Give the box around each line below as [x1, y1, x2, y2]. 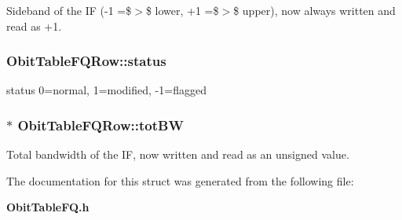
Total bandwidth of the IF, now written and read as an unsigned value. [6, 146, 349, 163]
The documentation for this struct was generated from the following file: [6, 172, 354, 189]
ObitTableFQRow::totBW [17, 115, 184, 134]
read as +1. [6, 17, 62, 34]
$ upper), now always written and [233, 2, 396, 18]
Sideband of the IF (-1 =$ [6, 2, 132, 18]
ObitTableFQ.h [6, 199, 90, 215]
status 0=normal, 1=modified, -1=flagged [6, 82, 206, 98]
